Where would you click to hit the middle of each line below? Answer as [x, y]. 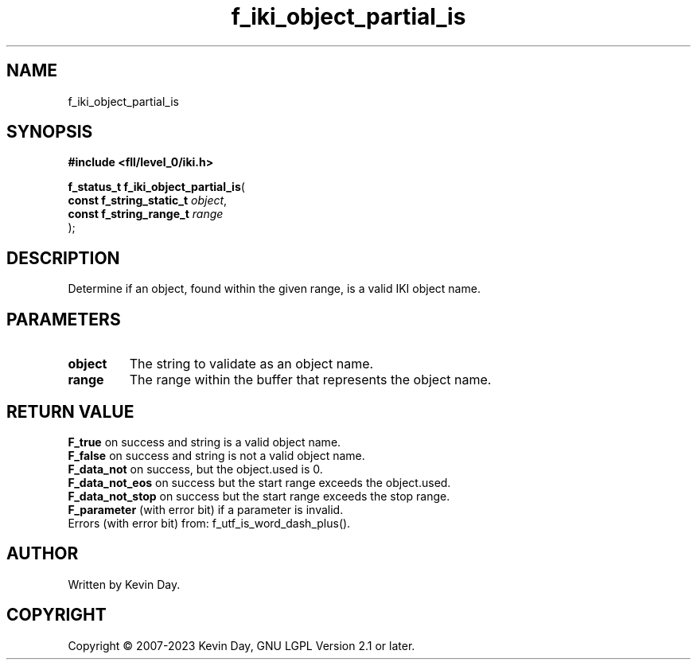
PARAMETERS [64, 319]
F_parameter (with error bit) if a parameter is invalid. [206, 509]
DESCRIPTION [63, 258]
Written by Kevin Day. [124, 584]
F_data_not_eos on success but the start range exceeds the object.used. [259, 482]
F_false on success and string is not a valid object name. [216, 455]
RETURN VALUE [70, 411]
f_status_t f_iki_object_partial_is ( [156, 187]
